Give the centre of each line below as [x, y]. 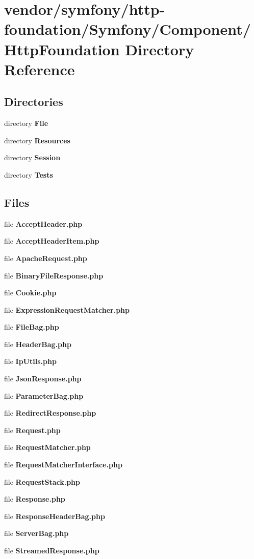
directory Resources [37, 140]
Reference [40, 69]
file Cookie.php [30, 293]
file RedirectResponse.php [50, 413]
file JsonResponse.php [43, 379]
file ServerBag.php [36, 533]
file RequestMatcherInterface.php [63, 465]
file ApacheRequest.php [46, 258]
